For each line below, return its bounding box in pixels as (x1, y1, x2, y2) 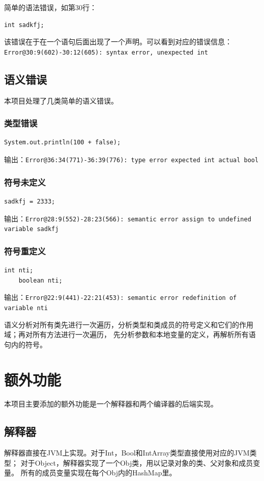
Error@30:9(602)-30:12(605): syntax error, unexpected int (4, 48, 208, 56)
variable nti (4, 304, 48, 312)
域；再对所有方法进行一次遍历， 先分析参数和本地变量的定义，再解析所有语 (4, 329, 256, 340)
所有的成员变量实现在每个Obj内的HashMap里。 (20, 467, 177, 478)
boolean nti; (18, 276, 63, 284)
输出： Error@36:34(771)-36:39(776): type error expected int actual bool (4, 154, 259, 165)
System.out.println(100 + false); (4, 139, 121, 146)
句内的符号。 (4, 339, 47, 349)
